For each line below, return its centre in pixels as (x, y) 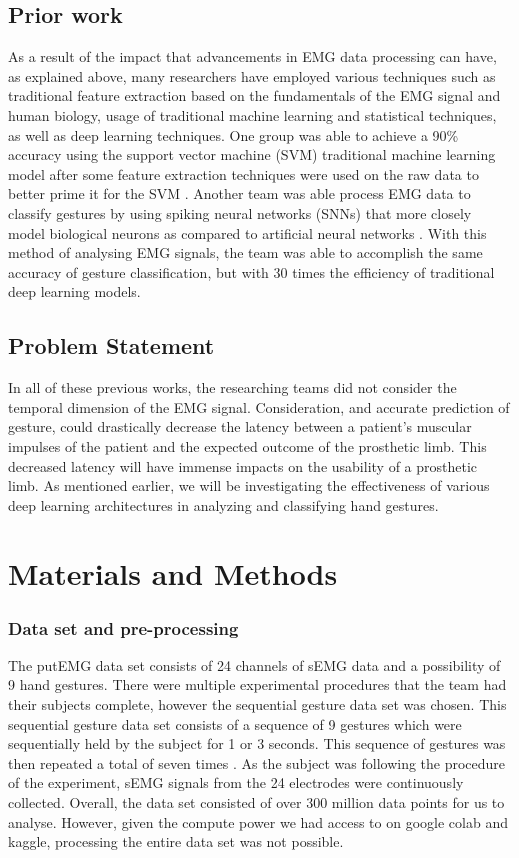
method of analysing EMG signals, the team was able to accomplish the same (245, 252)
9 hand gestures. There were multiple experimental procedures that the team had (257, 684)
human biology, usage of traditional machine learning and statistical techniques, (252, 114)
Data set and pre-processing (123, 627)
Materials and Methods (173, 573)
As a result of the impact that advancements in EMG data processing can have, (252, 56)
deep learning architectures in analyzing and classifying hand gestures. (223, 504)
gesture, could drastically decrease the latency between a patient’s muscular (240, 426)
